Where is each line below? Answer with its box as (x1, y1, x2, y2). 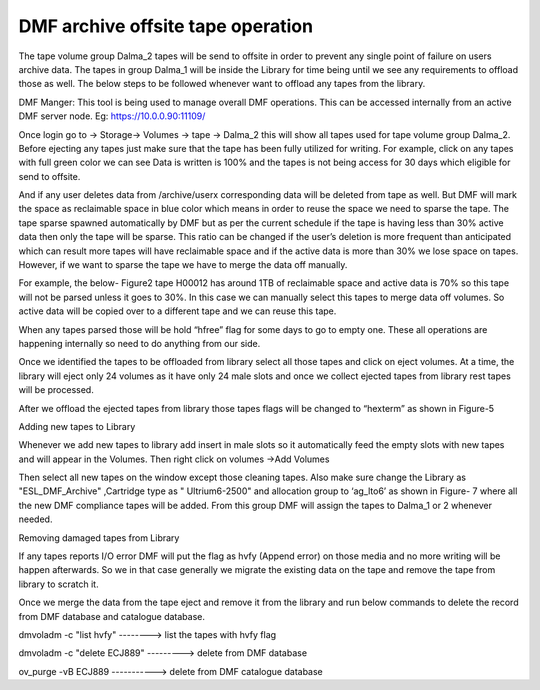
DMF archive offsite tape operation (18, 15, 314, 37)
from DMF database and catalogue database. (18, 610, 205, 622)
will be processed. (18, 384, 94, 396)
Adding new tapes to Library (18, 420, 136, 432)
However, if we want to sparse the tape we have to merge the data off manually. (18, 259, 348, 271)
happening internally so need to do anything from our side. (18, 337, 261, 349)
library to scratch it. (18, 578, 99, 590)
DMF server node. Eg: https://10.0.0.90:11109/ (18, 110, 206, 122)
